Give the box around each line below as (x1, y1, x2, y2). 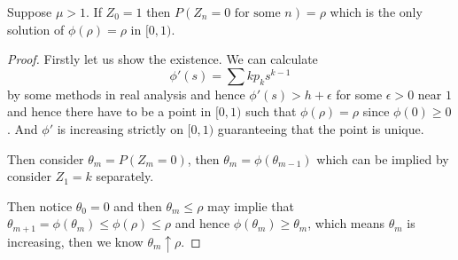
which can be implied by (316, 149, 449, 168)
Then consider (7, 149, 84, 168)
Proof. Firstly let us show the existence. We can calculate (7, 50, 318, 68)
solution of (7, 20, 65, 38)
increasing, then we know (7, 232, 144, 250)
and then (113, 196, 162, 215)
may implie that (207, 196, 295, 215)
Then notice (7, 196, 73, 215)
